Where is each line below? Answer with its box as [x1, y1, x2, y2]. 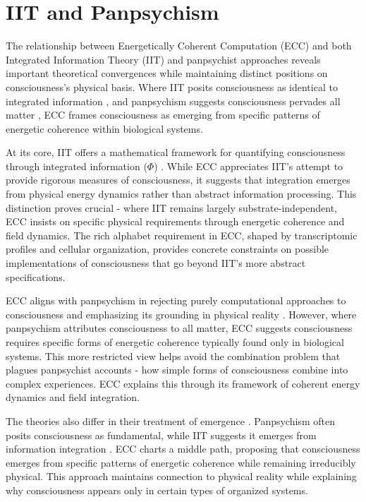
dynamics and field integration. [6, 390, 140, 405]
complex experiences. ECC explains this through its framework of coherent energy [6, 376, 360, 390]
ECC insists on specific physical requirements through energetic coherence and [6, 214, 345, 229]
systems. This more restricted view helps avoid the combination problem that [6, 348, 341, 363]
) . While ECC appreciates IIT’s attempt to [154, 158, 343, 173]
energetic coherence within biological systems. [6, 121, 203, 136]
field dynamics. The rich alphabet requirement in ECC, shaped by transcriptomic [6, 227, 358, 242]
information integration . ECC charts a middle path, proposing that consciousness [6, 441, 360, 456]
